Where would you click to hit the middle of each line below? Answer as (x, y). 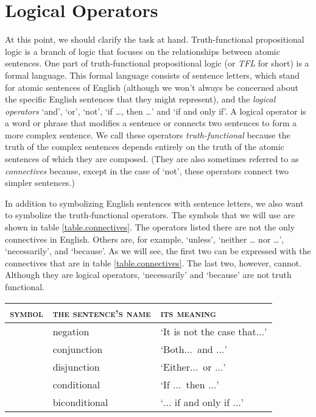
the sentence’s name (102, 313)
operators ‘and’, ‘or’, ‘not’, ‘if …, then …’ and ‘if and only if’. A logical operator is (156, 111)
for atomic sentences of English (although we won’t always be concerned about (152, 87)
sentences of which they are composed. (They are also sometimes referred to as (152, 159)
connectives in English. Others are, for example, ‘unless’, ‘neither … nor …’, (145, 239)
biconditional (80, 402)
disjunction (76, 366)
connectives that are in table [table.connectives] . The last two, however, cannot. (153, 262)
